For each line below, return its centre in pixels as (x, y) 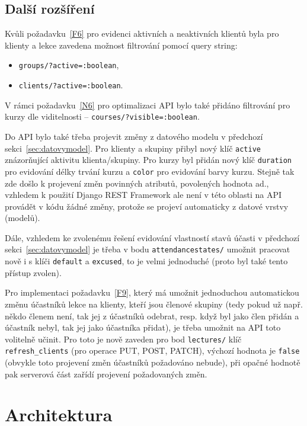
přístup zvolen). (33, 272)
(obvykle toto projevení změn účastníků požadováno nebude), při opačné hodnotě (153, 362)
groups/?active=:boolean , (69, 65)
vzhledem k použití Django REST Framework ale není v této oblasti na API (143, 195)
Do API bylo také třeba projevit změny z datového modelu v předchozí (134, 136)
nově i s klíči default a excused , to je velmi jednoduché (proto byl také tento (146, 261)
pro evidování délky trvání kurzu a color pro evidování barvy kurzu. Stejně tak (150, 171)
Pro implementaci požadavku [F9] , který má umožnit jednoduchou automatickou (152, 292)
